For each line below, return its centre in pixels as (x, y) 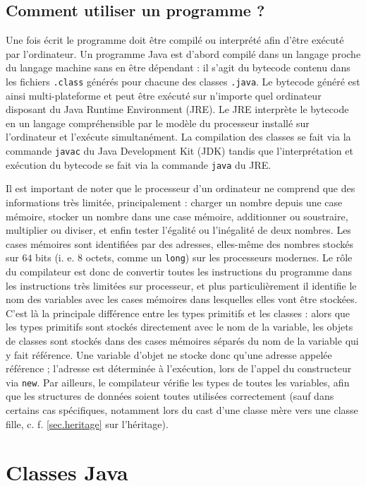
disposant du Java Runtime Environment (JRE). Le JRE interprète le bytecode (177, 109)
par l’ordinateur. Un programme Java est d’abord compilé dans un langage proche (183, 53)
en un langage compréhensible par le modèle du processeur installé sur (158, 123)
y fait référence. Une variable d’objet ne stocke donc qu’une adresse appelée (169, 354)
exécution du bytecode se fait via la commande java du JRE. (139, 164)
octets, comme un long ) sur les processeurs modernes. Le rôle (219, 257)
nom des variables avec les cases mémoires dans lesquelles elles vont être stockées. (182, 299)
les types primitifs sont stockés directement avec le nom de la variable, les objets (179, 327)
